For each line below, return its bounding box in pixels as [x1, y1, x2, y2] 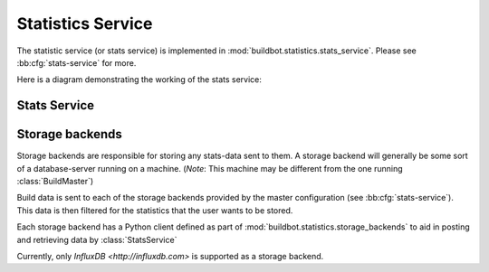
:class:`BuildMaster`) [16, 176, 94, 187]
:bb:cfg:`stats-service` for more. [16, 57, 137, 68]
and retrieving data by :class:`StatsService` [16, 234, 177, 245]
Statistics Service [16, 14, 153, 33]
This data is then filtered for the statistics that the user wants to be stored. [16, 204, 293, 216]
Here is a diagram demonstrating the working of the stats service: [16, 74, 263, 85]
